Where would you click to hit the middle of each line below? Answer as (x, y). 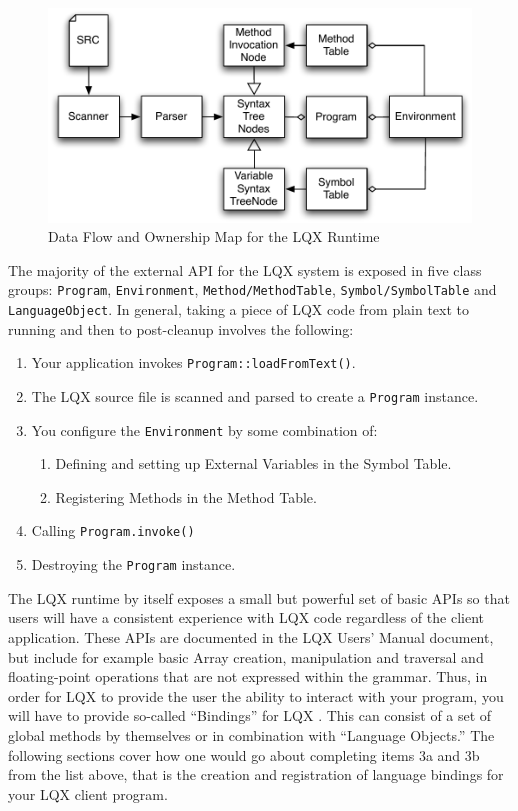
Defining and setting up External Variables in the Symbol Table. (253, 463)
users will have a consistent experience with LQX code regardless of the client (246, 617)
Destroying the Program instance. (133, 564)
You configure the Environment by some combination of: (204, 429)
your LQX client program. (88, 793)
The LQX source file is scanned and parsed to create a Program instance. (255, 395)
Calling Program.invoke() (113, 530)
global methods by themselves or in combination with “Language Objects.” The (251, 734)
